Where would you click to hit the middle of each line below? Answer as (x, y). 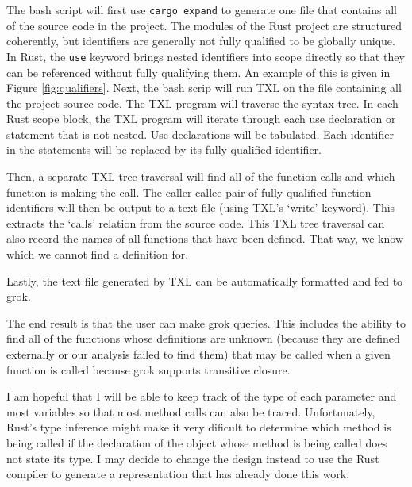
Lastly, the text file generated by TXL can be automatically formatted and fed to (205, 280)
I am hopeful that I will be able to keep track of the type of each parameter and (202, 396)
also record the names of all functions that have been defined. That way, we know (205, 238)
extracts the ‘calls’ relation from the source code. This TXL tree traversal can (196, 222)
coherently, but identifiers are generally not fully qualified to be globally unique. (201, 41)
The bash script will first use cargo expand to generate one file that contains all (202, 10)
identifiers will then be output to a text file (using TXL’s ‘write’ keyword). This (201, 207)
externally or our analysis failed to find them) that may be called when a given (198, 354)
